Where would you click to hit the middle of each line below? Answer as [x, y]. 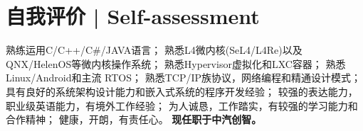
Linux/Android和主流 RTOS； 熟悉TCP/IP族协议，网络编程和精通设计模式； [184, 78]
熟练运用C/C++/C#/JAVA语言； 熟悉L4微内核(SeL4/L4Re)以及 [154, 50]
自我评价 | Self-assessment [133, 16]
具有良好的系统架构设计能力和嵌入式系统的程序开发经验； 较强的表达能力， [182, 91]
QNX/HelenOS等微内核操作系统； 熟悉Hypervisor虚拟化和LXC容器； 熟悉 [176, 63]
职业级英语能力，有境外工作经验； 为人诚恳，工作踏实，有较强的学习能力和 [182, 105]
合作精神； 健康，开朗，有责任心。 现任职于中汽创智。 [134, 119]
